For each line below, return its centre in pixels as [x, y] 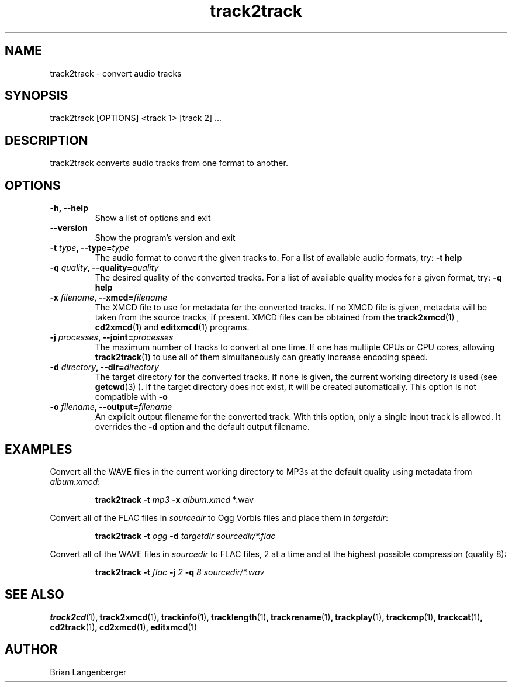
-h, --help [69, 208]
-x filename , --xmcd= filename [109, 298]
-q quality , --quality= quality [104, 268]
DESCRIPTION [46, 140]
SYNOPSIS [37, 96]
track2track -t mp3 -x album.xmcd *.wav [174, 499]
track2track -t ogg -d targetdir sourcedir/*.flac [185, 536]
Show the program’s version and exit [165, 238]
